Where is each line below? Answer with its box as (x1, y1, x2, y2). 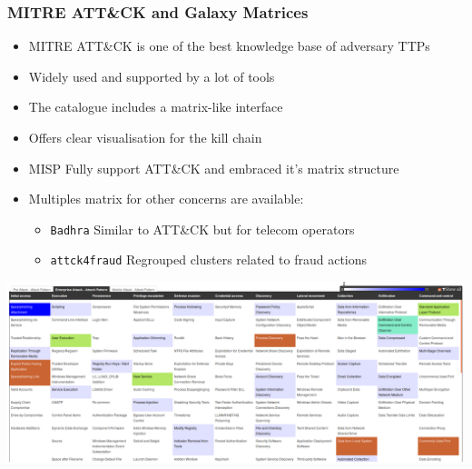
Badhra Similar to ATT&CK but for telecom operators (50, 219, 355, 238)
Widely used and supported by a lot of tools (28, 66, 275, 85)
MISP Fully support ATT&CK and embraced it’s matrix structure (28, 158, 399, 177)
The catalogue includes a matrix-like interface (28, 97, 283, 116)
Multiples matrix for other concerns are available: (28, 189, 304, 208)
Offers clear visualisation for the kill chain (28, 128, 262, 146)
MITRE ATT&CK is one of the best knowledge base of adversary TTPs (28, 36, 430, 55)
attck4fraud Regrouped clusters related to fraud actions (50, 250, 368, 269)
